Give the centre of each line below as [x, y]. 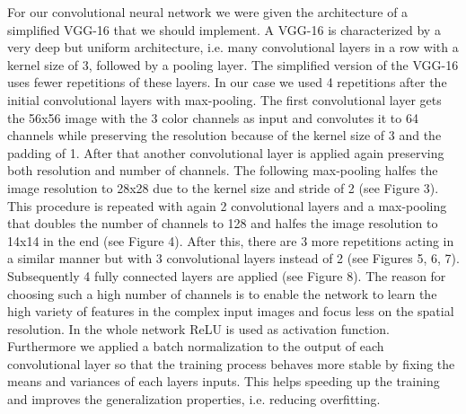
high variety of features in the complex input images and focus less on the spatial [231, 311]
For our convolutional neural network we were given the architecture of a [208, 12]
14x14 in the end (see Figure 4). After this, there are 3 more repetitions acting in [231, 240]
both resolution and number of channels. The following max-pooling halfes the [223, 170]
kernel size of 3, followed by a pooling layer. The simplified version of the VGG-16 [233, 64]
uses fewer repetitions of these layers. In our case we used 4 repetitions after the [227, 82]
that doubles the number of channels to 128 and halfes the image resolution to [223, 223]
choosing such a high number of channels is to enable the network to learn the [222, 293]
